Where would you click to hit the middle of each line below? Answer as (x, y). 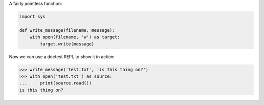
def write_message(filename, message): (67, 30)
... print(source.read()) (55, 83)
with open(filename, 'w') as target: (75, 37)
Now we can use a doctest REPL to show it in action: (62, 57)
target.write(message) (67, 44)
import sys (32, 16)
